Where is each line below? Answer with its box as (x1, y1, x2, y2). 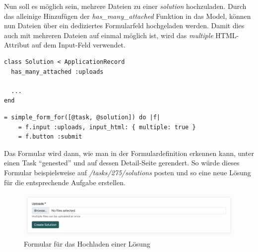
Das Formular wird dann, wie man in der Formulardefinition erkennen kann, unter (4, 148, 254, 158)
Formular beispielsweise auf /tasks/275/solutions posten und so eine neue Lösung (4, 167, 251, 177)
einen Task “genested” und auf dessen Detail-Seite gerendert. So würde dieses (4, 157, 240, 168)
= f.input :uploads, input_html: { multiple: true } (18, 123, 196, 131)
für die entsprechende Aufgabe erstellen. (4, 177, 126, 187)
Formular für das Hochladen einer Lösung (24, 238, 150, 249)
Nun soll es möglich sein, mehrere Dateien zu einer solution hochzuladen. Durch (4, 1, 247, 11)
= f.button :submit (18, 133, 82, 141)
